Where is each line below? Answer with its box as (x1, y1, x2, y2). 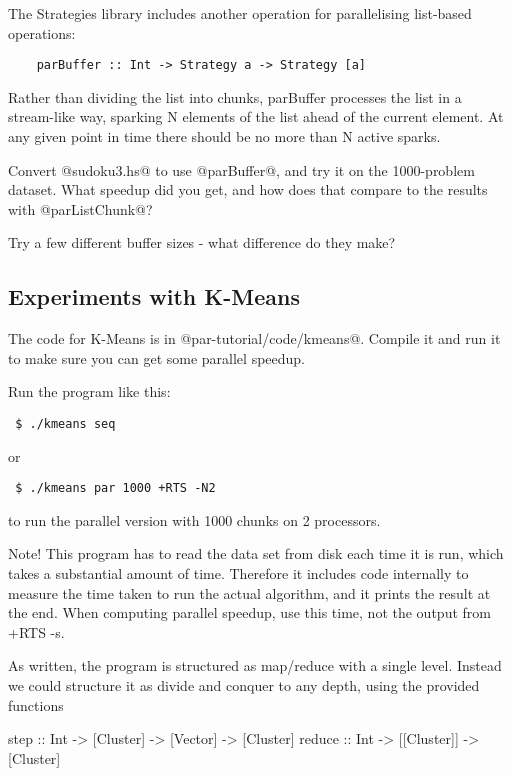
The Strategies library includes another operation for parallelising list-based (8, 3, 472, 23)
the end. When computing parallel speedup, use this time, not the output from (8, 602, 491, 623)
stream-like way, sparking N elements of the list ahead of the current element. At (8, 106, 504, 127)
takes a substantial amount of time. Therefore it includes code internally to (8, 563, 469, 584)
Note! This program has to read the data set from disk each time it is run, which (8, 543, 504, 564)
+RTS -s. (8, 621, 65, 642)
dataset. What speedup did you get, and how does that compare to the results (8, 179, 488, 200)
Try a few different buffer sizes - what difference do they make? (8, 232, 396, 253)
